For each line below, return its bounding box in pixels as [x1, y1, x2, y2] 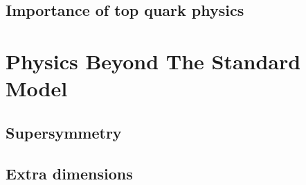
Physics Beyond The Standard [6, 46, 301, 75]
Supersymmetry [6, 121, 122, 143]
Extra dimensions [6, 162, 133, 184]
